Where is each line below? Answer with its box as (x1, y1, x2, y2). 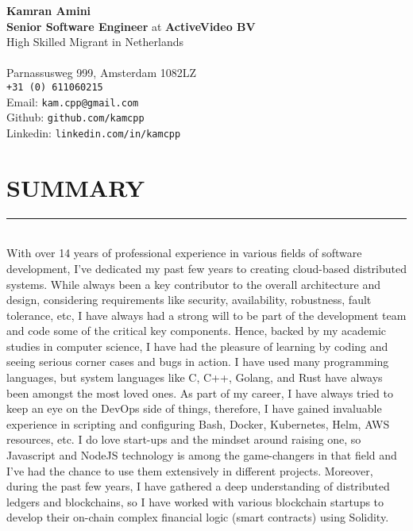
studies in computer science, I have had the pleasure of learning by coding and (6, 337, 388, 354)
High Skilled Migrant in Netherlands (6, 33, 184, 50)
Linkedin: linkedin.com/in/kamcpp (6, 124, 181, 140)
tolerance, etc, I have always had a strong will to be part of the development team (6, 306, 407, 323)
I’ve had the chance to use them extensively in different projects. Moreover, (6, 462, 373, 479)
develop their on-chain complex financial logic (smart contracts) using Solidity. (6, 509, 389, 525)
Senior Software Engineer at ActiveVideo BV (6, 17, 256, 34)
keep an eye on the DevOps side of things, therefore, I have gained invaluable (6, 400, 382, 417)
